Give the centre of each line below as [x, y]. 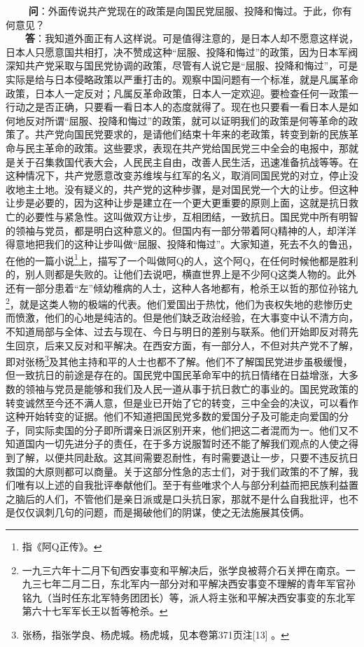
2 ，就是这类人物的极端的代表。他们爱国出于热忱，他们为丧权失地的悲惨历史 [179, 303]
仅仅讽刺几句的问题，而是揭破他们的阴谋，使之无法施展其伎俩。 [162, 512]
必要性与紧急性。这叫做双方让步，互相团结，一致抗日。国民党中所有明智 [191, 216]
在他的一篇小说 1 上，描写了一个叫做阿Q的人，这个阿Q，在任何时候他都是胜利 [182, 259]
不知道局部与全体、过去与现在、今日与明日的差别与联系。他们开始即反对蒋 [177, 331]
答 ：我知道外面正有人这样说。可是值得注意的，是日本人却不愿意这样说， [192, 38]
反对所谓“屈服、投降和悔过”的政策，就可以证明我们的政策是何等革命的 [187, 120]
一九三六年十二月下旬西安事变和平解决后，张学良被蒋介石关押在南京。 [184, 570]
